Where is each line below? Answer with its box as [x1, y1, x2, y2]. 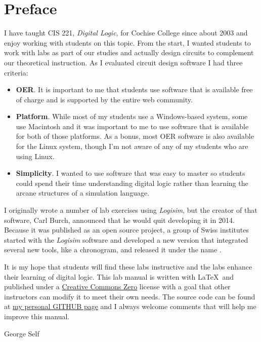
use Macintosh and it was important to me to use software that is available [16, 121, 249, 131]
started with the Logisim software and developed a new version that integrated [4, 234, 248, 245]
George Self [4, 328, 39, 338]
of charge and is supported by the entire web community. [16, 94, 193, 104]
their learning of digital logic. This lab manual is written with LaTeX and [4, 271, 234, 282]
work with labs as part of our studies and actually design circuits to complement [4, 47, 254, 58]
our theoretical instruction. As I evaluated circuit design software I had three [4, 57, 243, 67]
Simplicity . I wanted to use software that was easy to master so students [16, 168, 245, 178]
